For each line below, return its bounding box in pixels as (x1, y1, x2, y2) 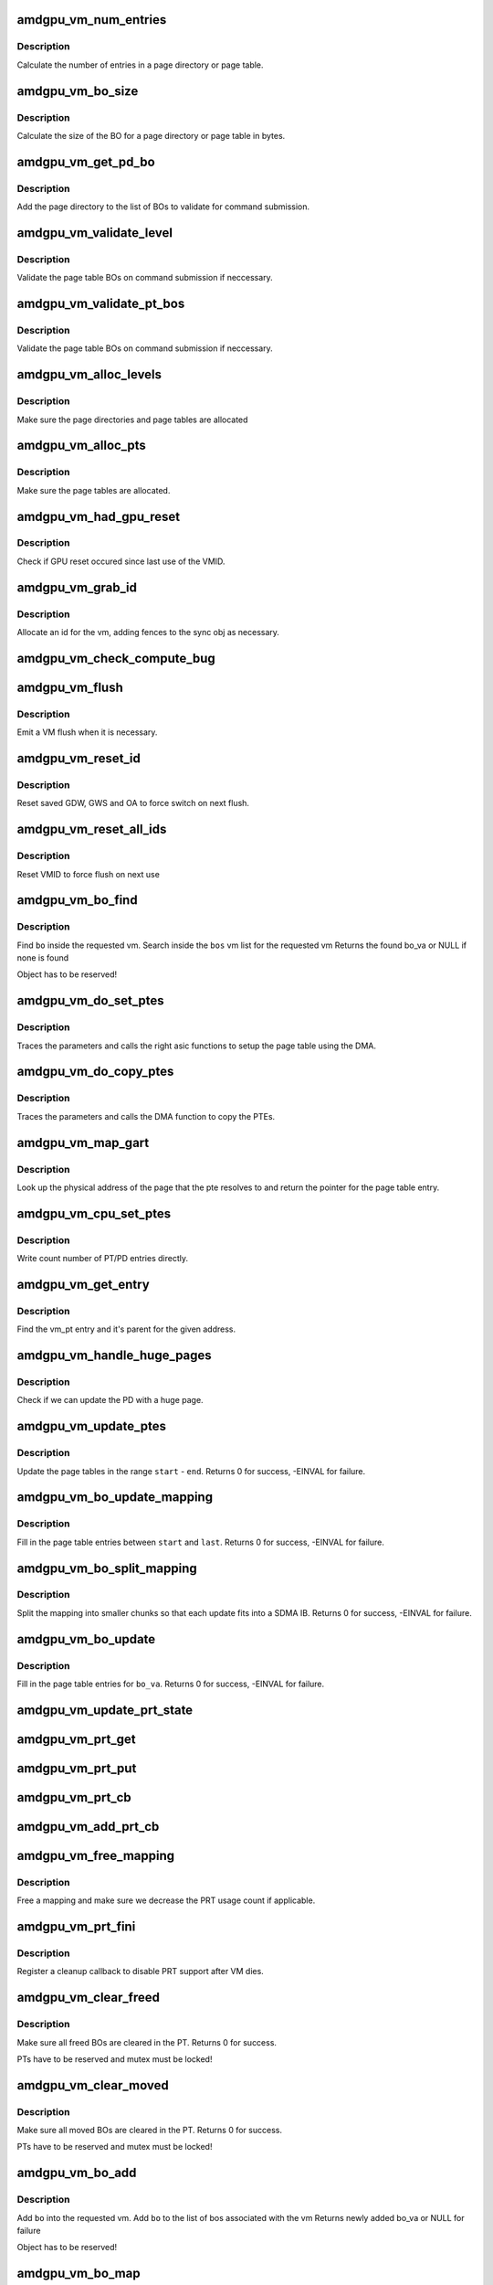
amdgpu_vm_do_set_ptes (16, 993, 164, 1009)
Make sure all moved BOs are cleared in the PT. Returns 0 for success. (16, 2125, 283, 2136)
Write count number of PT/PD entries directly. (16, 1253, 189, 1264)
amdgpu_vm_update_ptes (16, 1419, 166, 1434)
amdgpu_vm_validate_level (16, 225, 173, 240)
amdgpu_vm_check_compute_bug (16, 650, 216, 666)
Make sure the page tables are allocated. (16, 484, 171, 495)
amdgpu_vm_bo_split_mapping (16, 1560, 198, 1576)
